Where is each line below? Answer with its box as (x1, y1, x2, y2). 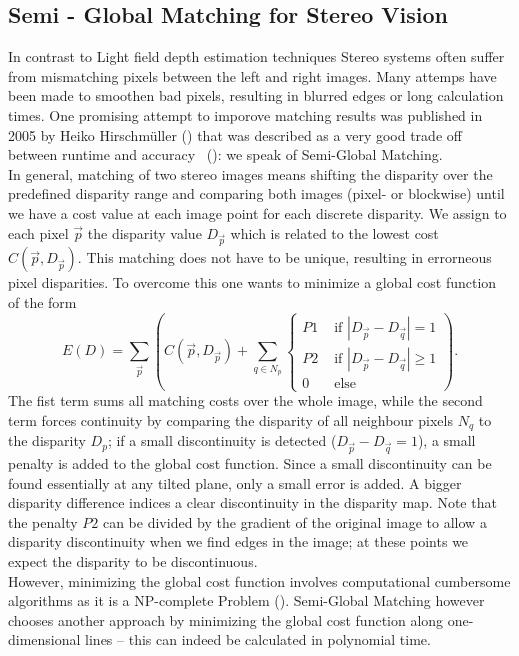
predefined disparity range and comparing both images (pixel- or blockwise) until (8, 183, 505, 204)
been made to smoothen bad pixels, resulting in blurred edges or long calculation (8, 85, 504, 106)
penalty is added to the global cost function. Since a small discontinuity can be (8, 452, 492, 473)
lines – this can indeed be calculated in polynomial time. (85, 629, 431, 650)
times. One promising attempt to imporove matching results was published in (8, 104, 483, 125)
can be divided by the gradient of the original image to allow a (102, 511, 487, 532)
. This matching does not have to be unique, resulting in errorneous (77, 247, 492, 268)
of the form (8, 291, 77, 312)
